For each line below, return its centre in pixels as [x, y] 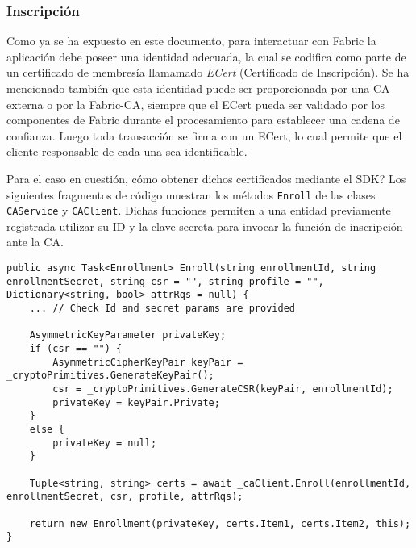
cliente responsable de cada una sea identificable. [127, 151]
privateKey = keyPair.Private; [136, 402]
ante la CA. [35, 242]
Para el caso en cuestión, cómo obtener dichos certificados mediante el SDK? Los [206, 178]
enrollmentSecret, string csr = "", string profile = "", [165, 281]
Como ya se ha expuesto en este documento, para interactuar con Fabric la [191, 41]
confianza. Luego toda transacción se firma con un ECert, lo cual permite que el [204, 135]
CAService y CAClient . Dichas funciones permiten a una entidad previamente [199, 210]
